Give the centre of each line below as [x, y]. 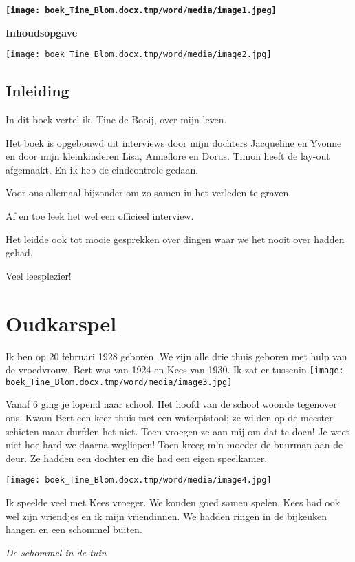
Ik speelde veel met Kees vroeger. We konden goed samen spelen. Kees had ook [173, 502]
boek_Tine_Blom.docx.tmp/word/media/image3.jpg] [119, 382]
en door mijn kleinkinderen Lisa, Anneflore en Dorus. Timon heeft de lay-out [168, 156]
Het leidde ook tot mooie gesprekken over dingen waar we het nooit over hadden [175, 239]
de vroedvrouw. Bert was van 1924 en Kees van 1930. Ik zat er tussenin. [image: [175, 370]
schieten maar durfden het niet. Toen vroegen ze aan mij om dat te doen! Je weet [178, 431]
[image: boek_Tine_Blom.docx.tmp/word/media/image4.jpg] [139, 480]
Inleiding [37, 91]
